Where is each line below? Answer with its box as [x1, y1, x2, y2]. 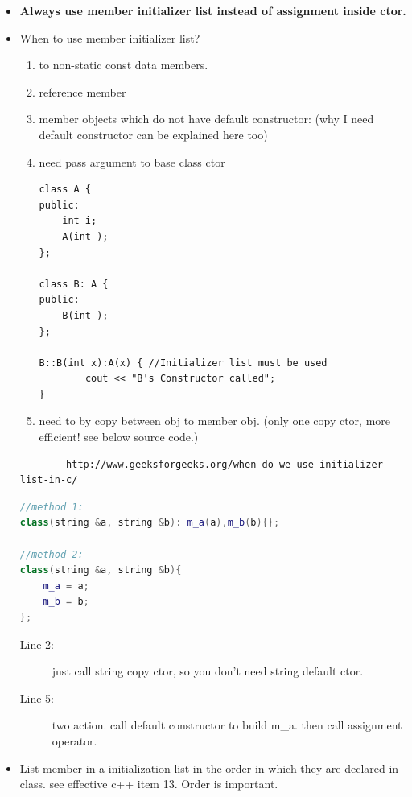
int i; [62, 215, 97, 227]
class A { [39, 184, 92, 196]
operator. [51, 732, 97, 749]
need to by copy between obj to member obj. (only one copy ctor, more [39, 412, 391, 429]
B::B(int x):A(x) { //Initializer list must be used [39, 357, 328, 369]
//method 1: [19, 501, 84, 513]
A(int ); [62, 230, 109, 242]
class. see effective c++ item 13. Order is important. [19, 775, 278, 792]
